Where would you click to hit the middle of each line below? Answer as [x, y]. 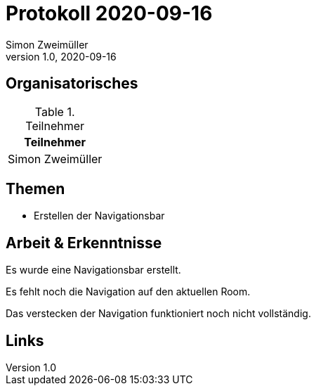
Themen [35, 189]
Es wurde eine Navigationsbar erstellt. [93, 270]
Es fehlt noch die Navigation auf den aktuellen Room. [128, 292]
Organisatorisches [72, 84]
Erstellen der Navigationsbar [99, 216]
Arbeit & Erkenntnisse [84, 243]
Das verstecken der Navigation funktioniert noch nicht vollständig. [158, 314]
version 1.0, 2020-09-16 [61, 56]
